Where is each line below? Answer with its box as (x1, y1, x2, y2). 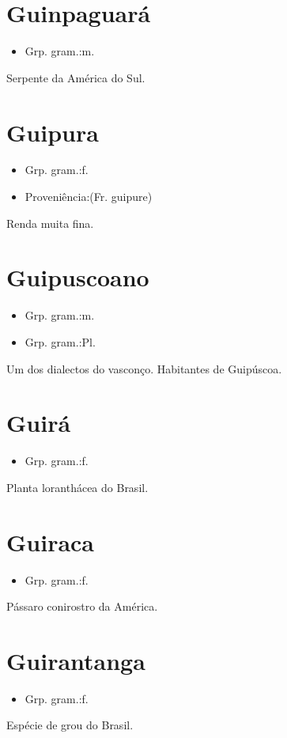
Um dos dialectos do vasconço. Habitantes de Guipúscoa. (6, 360, 282, 377)
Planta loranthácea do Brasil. (6, 479, 149, 495)
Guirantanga (6, 644, 145, 676)
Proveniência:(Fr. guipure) (25, 188, 153, 205)
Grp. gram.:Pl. (25, 333, 96, 350)
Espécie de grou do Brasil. (6, 717, 134, 733)
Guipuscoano (6, 261, 149, 293)
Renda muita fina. (6, 214, 94, 231)
